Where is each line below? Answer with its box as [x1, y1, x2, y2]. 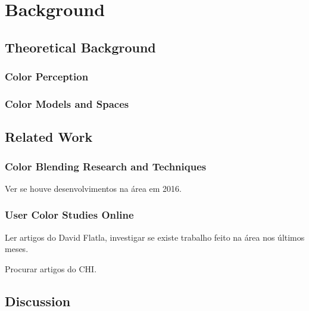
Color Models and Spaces [5, 96, 129, 111]
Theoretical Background [5, 38, 156, 56]
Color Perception [5, 69, 89, 84]
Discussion [5, 291, 71, 310]
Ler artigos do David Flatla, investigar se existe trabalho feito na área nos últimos [5, 231, 305, 243]
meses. [5, 242, 29, 255]
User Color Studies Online [5, 207, 134, 222]
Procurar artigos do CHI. [5, 262, 97, 275]
